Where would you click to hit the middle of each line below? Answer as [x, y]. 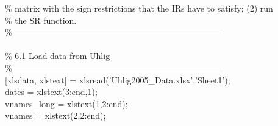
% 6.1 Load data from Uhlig [58, 56]
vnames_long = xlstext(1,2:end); [66, 103]
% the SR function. [41, 20]
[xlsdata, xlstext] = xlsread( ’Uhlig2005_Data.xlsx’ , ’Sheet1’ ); [118, 79]
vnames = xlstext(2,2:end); [55, 115]
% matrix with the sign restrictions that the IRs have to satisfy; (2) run [139, 8]
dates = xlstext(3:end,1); [51, 92]
